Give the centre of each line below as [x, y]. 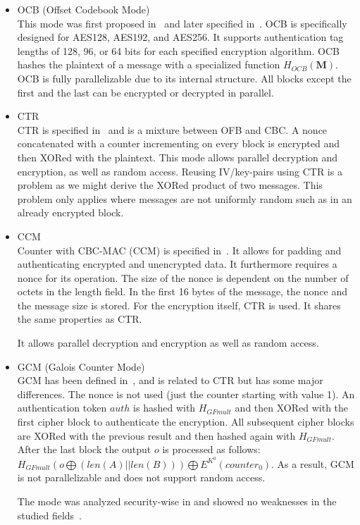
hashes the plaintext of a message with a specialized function [149, 64]
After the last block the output [84, 449]
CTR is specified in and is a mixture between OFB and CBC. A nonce [172, 129]
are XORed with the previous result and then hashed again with [156, 435]
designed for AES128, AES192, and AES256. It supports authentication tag [180, 37]
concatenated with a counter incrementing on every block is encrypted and [178, 143]
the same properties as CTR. [80, 319]
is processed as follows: [211, 449]
